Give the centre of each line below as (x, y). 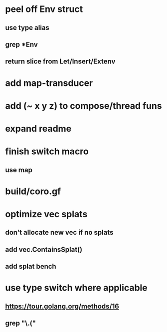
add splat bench (31, 266)
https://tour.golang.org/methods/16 (62, 306)
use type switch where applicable (77, 288)
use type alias (27, 28)
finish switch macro (47, 152)
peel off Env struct (44, 9)
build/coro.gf (33, 191)
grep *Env (22, 44)
